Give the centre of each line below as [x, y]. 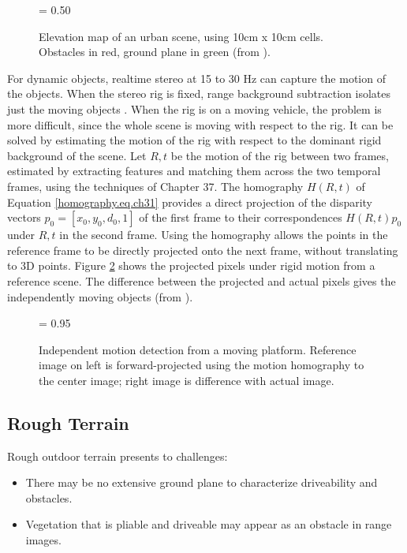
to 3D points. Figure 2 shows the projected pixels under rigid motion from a [191, 265]
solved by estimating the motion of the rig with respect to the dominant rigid [194, 140]
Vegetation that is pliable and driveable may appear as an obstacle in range [209, 524]
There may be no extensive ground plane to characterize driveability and [202, 482]
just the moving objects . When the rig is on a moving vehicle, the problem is [194, 108]
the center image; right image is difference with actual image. [187, 380]
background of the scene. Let [77, 155]
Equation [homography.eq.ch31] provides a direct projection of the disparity [190, 202]
